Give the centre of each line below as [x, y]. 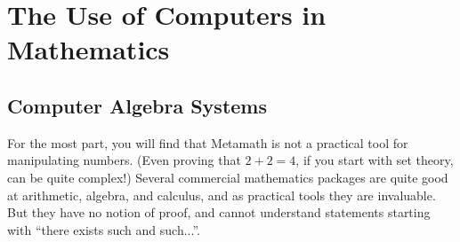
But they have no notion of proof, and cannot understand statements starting [219, 212]
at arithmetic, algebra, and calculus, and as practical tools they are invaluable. [222, 195]
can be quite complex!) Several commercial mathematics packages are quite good [228, 177]
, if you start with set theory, [375, 160]
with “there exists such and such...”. [104, 229]
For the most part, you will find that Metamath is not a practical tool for [208, 142]
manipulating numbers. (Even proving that [124, 160]
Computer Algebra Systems [137, 105]
